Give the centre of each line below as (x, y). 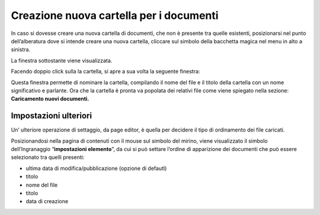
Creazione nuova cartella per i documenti (115, 15)
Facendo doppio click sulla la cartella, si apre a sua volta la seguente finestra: (105, 72)
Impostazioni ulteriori (51, 116)
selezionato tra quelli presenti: (48, 158)
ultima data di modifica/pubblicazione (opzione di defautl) (96, 168)
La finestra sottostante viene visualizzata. (62, 60)
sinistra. (21, 50)
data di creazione (47, 201)
